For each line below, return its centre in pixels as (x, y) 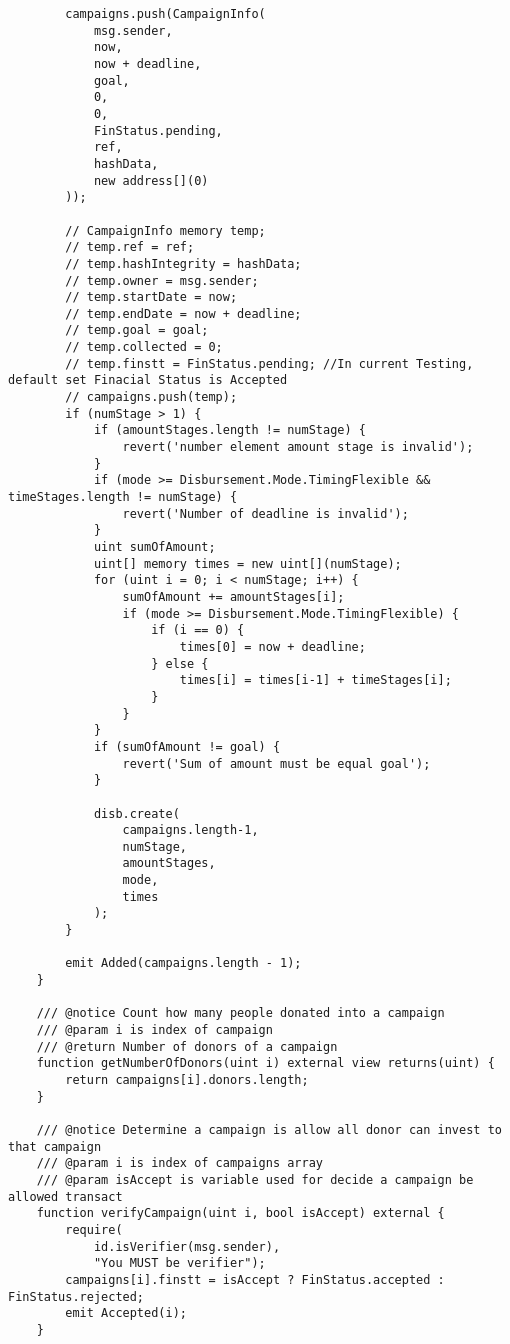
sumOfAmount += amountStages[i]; (233, 596)
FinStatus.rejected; (76, 1296)
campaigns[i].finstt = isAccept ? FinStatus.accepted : (255, 1279)
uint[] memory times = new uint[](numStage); (247, 563)
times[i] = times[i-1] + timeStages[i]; (315, 680)
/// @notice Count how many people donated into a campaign (240, 1013)
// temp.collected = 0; (144, 347)
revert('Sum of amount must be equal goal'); (276, 763)
